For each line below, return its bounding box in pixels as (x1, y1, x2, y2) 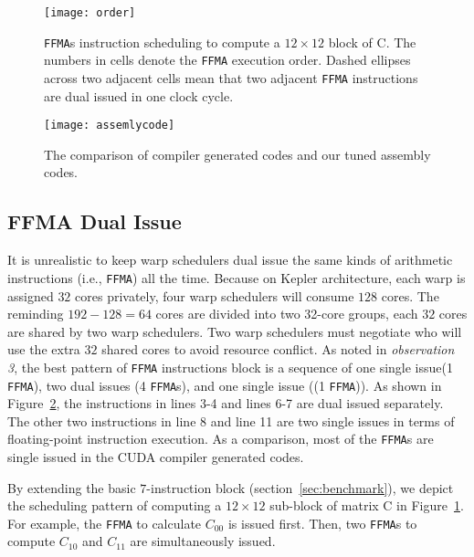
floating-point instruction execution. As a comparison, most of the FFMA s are (7, 429, 434, 448)
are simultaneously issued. (130, 531, 276, 551)
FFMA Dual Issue (7, 207, 182, 236)
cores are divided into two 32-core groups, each (155, 304, 418, 323)
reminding (7, 304, 64, 323)
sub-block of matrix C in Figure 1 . (269, 496, 464, 515)
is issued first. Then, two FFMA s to (227, 513, 417, 532)
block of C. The (328, 32, 416, 51)
